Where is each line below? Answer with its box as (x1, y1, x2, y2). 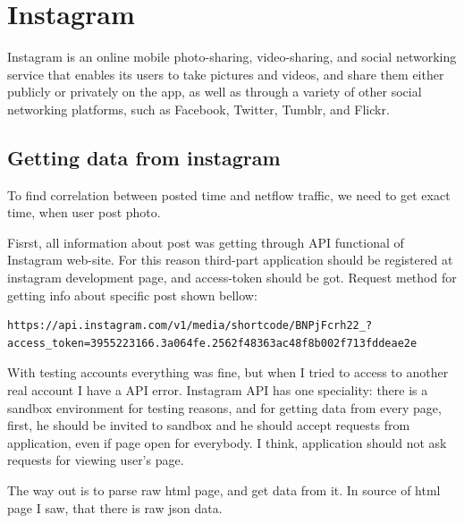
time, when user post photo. (7, 203, 161, 222)
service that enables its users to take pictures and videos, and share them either (7, 64, 444, 83)
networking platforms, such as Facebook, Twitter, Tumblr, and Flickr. (7, 99, 390, 118)
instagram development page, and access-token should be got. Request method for (7, 268, 457, 287)
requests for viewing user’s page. (7, 451, 184, 469)
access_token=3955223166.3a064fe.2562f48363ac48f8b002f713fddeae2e (7, 336, 418, 350)
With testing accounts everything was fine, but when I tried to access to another (7, 363, 449, 382)
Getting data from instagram (7, 143, 281, 171)
